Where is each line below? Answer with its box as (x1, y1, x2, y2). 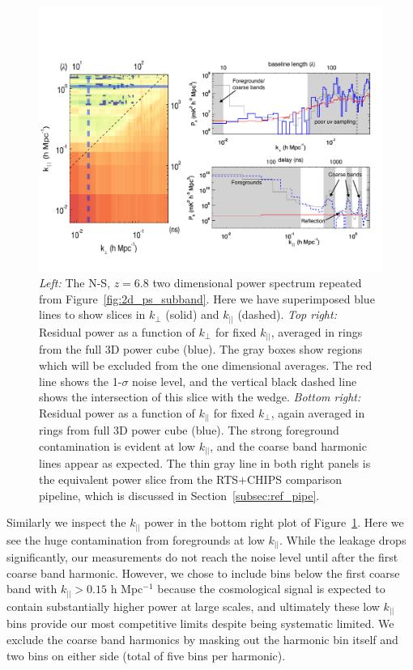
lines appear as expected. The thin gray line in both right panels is (39, 455, 371, 472)
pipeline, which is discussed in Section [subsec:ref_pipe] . (39, 486, 320, 503)
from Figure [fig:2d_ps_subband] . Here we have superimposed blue (39, 290, 375, 307)
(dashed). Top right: (237, 306, 337, 323)
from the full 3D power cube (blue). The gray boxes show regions (39, 341, 363, 358)
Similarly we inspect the (6, 514, 126, 531)
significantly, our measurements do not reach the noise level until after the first (6, 549, 398, 566)
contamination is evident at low (39, 437, 195, 454)
